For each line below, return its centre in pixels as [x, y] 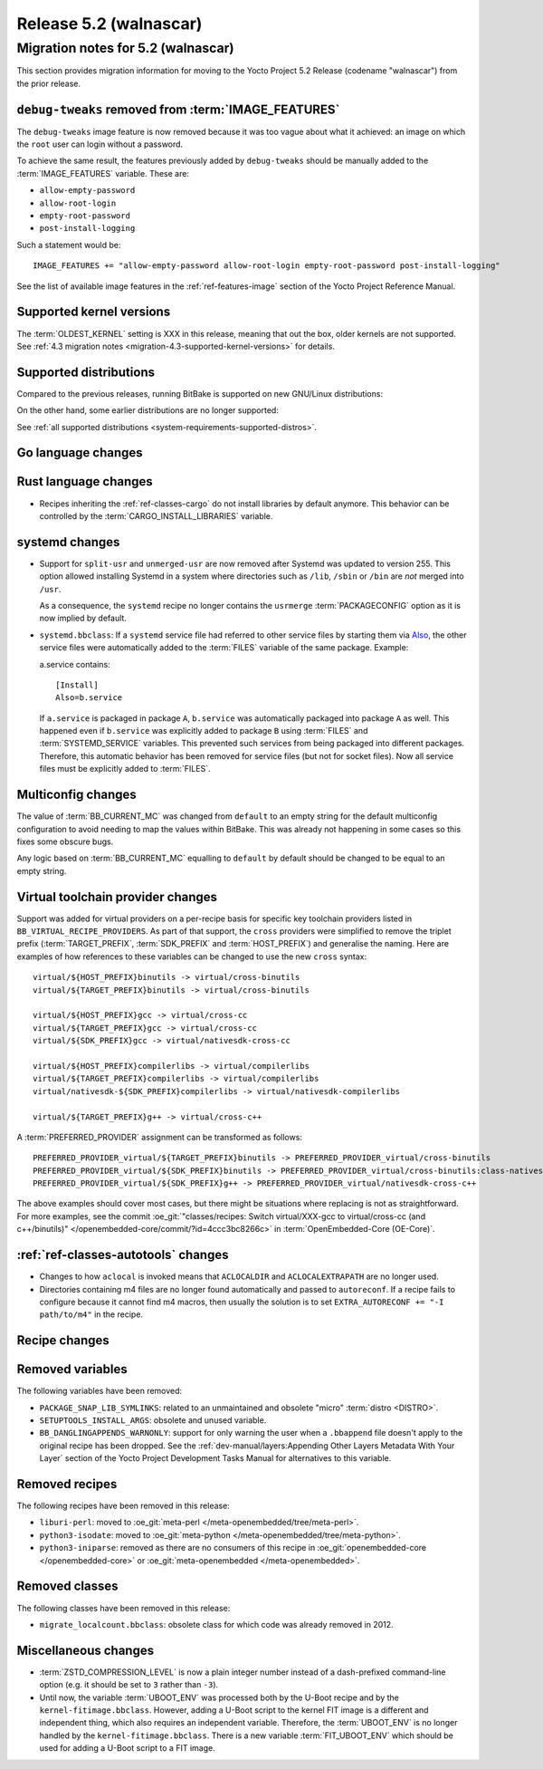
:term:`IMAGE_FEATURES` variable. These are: [103, 173]
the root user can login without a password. [100, 144]
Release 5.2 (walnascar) [110, 24]
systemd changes [68, 542]
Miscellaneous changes [85, 1650]
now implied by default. [83, 618]
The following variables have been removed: [100, 1391]
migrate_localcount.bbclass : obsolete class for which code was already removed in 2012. [216, 1624]
